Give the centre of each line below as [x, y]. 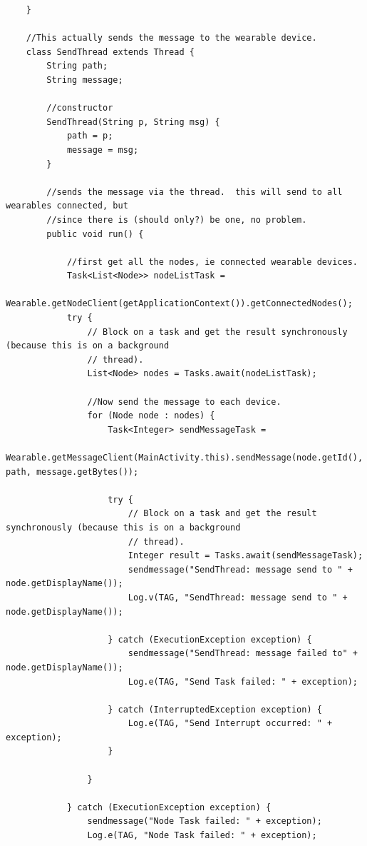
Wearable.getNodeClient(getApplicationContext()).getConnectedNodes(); [179, 304]
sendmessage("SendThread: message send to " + [240, 569]
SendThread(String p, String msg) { [133, 122]
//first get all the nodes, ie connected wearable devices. [212, 262]
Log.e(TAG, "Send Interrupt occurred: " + [230, 724]
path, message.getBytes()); [72, 472]
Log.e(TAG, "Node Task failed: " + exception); [202, 836]
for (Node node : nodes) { [151, 416]
